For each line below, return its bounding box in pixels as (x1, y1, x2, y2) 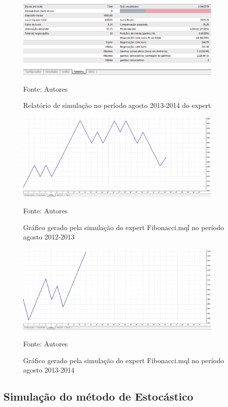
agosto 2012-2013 (23, 232, 75, 242)
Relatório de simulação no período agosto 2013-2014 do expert (23, 100, 211, 110)
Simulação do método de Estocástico (3, 389, 194, 404)
